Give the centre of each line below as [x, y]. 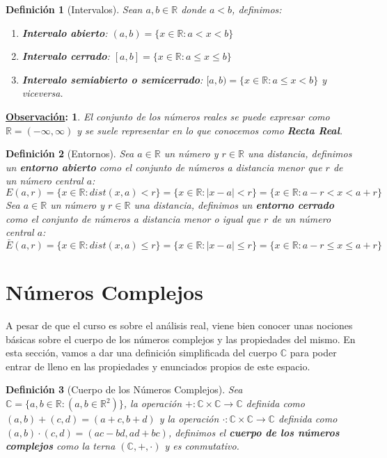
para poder [313, 353]
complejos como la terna [61, 446]
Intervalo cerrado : [66, 56]
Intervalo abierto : [65, 32]
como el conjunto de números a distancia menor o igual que [133, 218]
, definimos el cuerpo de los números [254, 432]
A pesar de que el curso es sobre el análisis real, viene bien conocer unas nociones [179, 325]
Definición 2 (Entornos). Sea [70, 153]
